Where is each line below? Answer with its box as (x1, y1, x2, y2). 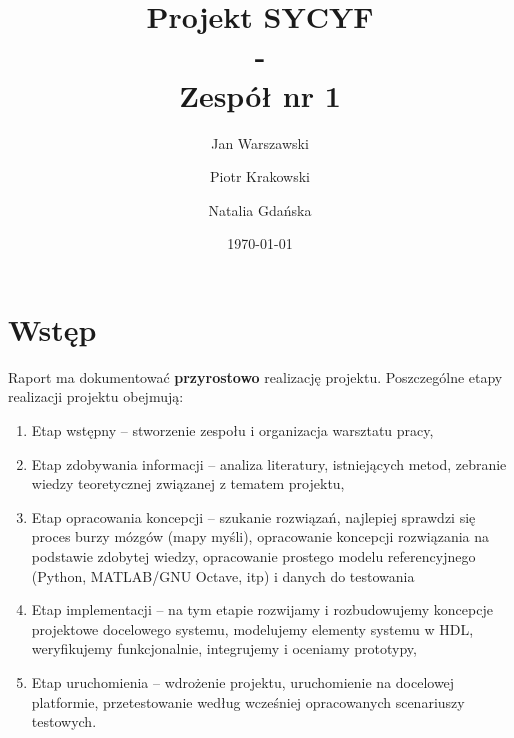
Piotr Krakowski (210, 166, 310, 187)
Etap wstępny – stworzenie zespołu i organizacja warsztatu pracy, (31, 420, 434, 440)
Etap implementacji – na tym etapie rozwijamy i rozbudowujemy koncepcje (31, 599, 493, 620)
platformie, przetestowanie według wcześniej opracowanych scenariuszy (31, 691, 465, 712)
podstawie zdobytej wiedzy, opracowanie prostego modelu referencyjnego (31, 545, 476, 566)
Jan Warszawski (211, 132, 309, 153)
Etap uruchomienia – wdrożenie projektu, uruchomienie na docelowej (31, 671, 455, 692)
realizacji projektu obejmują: (8, 386, 184, 407)
